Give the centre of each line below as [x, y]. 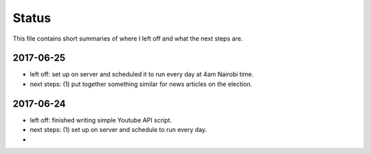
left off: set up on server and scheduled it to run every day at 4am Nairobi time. [142, 74]
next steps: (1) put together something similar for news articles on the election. [141, 84]
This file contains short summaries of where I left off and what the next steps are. [128, 38]
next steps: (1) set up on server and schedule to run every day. [119, 130]
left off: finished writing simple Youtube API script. [101, 120]
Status [32, 18]
